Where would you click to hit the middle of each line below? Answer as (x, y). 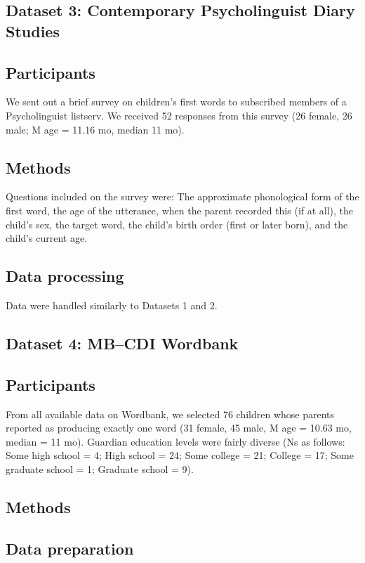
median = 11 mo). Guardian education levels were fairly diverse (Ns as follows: (175, 441)
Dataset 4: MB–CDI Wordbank (122, 343)
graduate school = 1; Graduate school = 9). (100, 468)
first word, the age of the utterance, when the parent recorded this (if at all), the (180, 210)
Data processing (65, 276)
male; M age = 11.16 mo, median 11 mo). (95, 129)
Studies (33, 31)
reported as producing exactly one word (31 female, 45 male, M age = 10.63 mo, (179, 428)
